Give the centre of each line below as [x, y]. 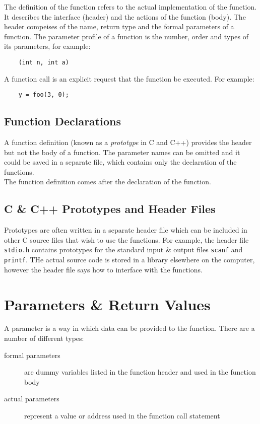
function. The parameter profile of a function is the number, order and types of [126, 36]
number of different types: [44, 338]
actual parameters [32, 399]
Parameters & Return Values [107, 304]
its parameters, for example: [47, 46]
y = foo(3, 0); [44, 95]
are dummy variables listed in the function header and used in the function [140, 372]
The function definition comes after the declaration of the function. [108, 182]
